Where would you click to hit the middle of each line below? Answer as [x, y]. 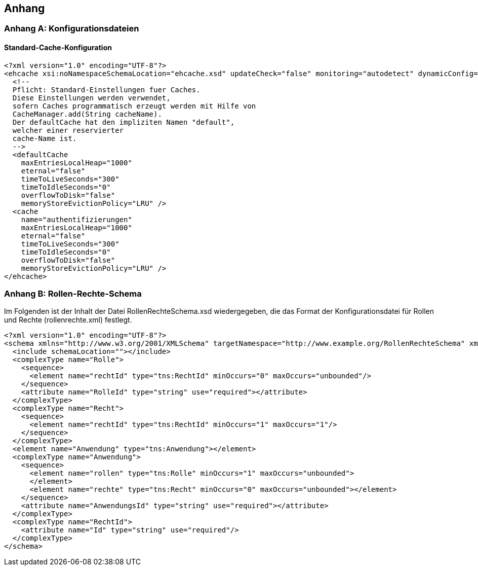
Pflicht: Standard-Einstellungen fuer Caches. [106, 90]
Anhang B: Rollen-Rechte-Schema [73, 294]
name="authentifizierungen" [76, 219]
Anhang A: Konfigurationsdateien [72, 29]
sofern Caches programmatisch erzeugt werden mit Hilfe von [134, 106]
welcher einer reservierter [68, 130]
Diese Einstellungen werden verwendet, [91, 98]
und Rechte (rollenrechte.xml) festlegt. [68, 320]
